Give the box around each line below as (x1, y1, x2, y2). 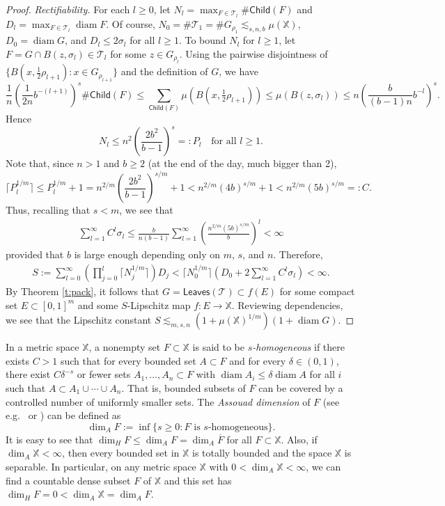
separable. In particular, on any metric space (6, 459, 196, 473)
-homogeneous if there (252, 340, 345, 354)
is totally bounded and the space (192, 445, 332, 460)
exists (6, 353, 29, 367)
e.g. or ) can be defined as (6, 408, 121, 422)
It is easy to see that (6, 432, 93, 446)
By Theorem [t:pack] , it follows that (6, 284, 159, 299)
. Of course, (106, 16, 155, 31)
